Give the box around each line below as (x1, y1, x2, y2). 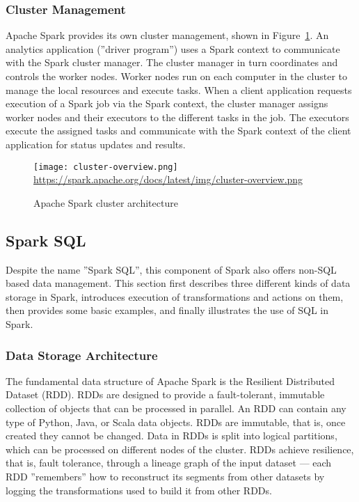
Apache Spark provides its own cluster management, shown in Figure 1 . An (6, 28, 329, 42)
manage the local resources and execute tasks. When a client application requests (6, 82, 352, 97)
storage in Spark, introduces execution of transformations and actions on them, (6, 289, 344, 304)
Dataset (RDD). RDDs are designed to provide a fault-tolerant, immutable (6, 387, 325, 402)
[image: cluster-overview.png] (33, 162, 178, 172)
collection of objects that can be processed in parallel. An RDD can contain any (6, 400, 346, 415)
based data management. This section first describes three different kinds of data (6, 276, 351, 290)
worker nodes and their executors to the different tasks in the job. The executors (6, 109, 349, 124)
